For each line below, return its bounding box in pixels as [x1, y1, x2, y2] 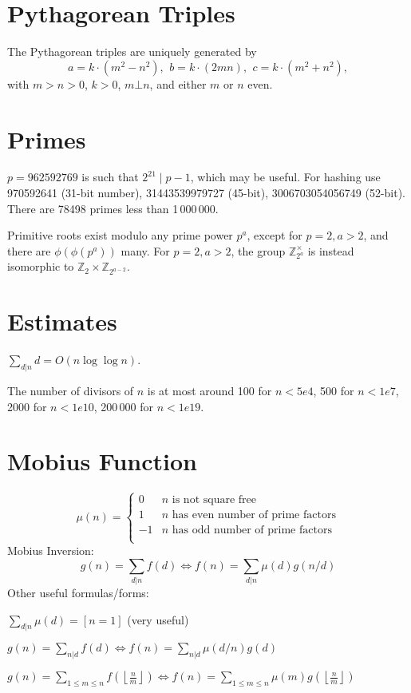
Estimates [7, 305, 117, 338]
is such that [81, 168, 139, 185]
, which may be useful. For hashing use [190, 168, 381, 185]
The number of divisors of [7, 382, 134, 399]
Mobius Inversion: [7, 542, 94, 559]
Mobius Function [7, 445, 197, 477]
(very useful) [127, 611, 189, 628]
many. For [121, 242, 170, 259]
